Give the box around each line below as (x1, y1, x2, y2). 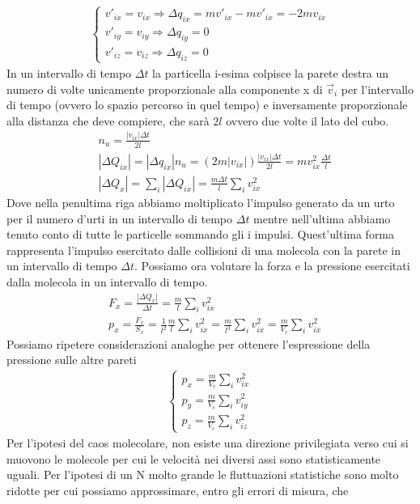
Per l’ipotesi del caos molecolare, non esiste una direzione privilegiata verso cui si (6, 434, 409, 451)
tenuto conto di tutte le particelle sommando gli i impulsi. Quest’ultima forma (6, 226, 395, 243)
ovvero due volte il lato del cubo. (226, 112, 389, 129)
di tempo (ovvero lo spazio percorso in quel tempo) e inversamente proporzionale (6, 96, 408, 113)
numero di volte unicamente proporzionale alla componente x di (6, 80, 323, 97)
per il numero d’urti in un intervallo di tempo (6, 210, 233, 227)
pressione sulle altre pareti (6, 351, 137, 368)
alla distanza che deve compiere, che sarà (6, 112, 210, 129)
